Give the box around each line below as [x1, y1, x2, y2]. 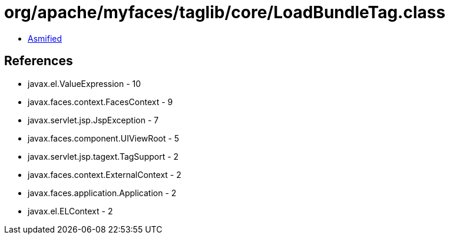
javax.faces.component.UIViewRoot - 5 [28, 133, 180, 143]
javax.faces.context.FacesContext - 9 [28, 96, 173, 107]
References [4, 53, 73, 69]
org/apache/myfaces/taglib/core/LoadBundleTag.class [4, 2, 446, 22]
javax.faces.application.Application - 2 [28, 187, 177, 198]
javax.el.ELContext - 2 [28, 206, 113, 216]
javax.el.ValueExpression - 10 [28, 78, 141, 89]
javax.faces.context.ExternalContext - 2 [28, 169, 181, 180]
